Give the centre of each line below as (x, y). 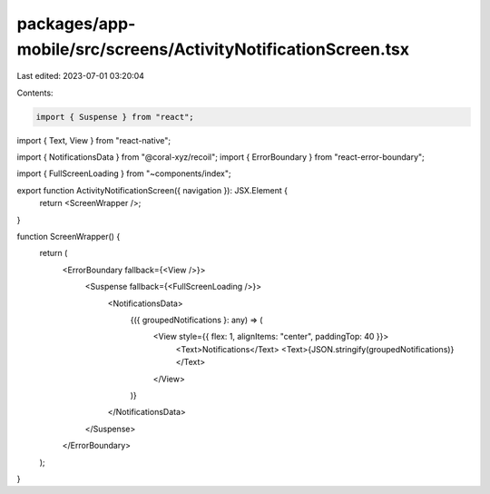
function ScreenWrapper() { (69, 237)
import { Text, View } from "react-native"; (94, 140)
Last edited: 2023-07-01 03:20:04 (81, 76)
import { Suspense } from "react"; (115, 117)
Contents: (35, 93)
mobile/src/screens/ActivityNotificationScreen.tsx (213, 49)
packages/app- (76, 24)
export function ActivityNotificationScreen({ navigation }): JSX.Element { (152, 190)
